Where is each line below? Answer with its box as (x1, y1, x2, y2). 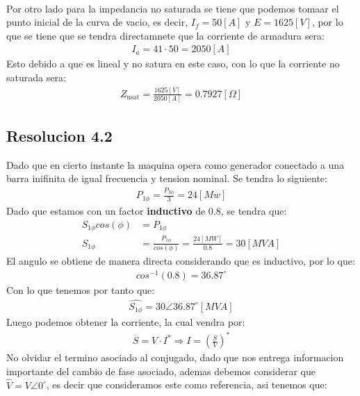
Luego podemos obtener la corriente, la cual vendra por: (6, 315, 245, 329)
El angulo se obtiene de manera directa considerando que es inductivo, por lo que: (6, 254, 355, 268)
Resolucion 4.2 (6, 124, 113, 146)
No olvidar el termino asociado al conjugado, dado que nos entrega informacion (6, 350, 344, 365)
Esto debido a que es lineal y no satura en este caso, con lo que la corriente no (6, 56, 340, 71)
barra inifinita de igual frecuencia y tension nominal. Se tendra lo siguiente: (6, 171, 327, 185)
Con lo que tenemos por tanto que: (6, 282, 155, 297)
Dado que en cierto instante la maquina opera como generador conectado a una (6, 157, 345, 172)
